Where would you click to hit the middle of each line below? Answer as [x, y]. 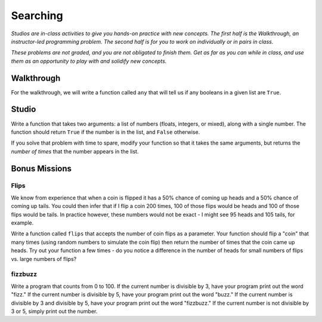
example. [22, 223]
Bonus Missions [41, 168]
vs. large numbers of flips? [44, 259]
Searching [37, 16]
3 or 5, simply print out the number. [54, 311]
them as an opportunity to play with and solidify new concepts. [89, 61]
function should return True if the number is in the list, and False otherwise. [106, 132]
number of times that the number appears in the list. [75, 151]
